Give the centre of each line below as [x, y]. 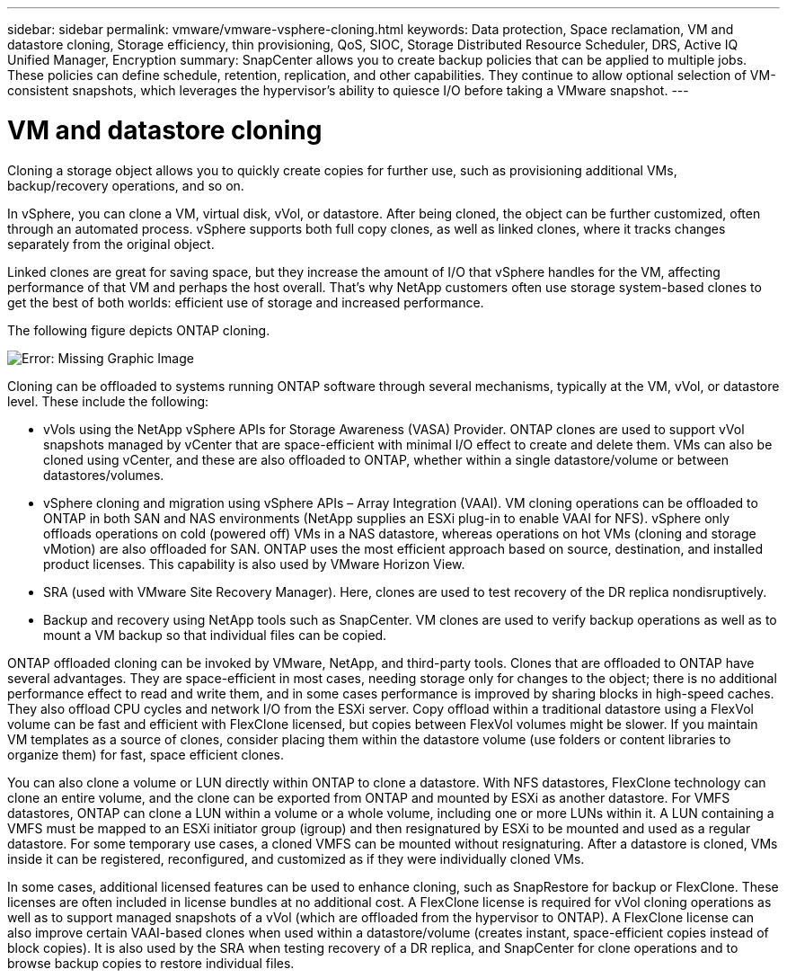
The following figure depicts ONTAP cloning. [139, 330]
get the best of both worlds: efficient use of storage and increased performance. [246, 302]
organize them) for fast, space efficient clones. [146, 754]
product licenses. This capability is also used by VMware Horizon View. [254, 564]
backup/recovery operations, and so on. [126, 185]
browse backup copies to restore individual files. [151, 963]
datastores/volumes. [104, 475]
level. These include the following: [108, 401]
